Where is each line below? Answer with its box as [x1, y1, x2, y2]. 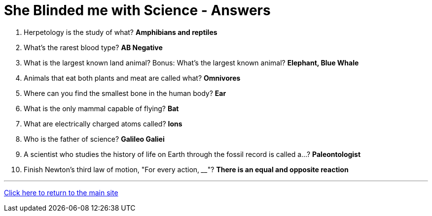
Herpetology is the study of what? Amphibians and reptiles [24, 28, 217, 36]
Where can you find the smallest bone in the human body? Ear [24, 89, 226, 97]
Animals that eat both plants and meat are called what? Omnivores [24, 73, 241, 82]
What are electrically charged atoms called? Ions [24, 119, 182, 128]
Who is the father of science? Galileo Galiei [24, 134, 165, 143]
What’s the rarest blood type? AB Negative [24, 43, 163, 52]
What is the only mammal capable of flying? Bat [24, 104, 179, 113]
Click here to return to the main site [4, 188, 118, 197]
